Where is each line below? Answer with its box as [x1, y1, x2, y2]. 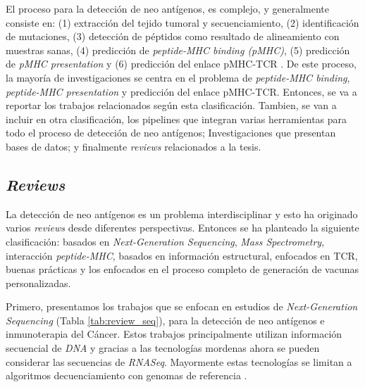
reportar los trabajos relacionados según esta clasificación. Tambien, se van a [6, 98, 337, 113]
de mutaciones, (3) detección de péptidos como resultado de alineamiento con [6, 29, 340, 44]
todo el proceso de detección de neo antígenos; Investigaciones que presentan [6, 125, 336, 140]
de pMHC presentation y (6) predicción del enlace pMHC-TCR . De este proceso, [6, 56, 357, 71]
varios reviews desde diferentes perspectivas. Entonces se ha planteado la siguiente [6, 220, 359, 235]
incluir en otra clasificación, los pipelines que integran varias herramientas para [6, 111, 347, 126]
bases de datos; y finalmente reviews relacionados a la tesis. [6, 139, 261, 153]
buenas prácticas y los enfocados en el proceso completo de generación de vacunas [6, 262, 359, 277]
